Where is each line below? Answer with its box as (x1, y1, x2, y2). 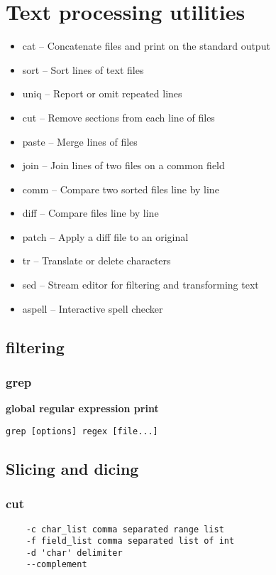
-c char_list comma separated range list (26, 524, 224, 534)
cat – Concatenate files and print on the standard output (22, 38, 270, 53)
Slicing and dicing (6, 457, 139, 479)
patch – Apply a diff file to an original (22, 229, 189, 244)
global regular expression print (6, 401, 159, 416)
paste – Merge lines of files (22, 134, 138, 149)
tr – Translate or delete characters (22, 253, 171, 268)
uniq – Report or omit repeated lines (22, 86, 182, 101)
